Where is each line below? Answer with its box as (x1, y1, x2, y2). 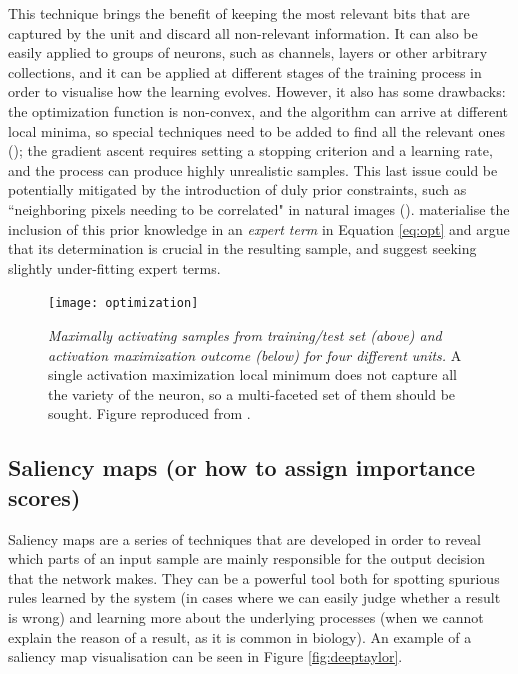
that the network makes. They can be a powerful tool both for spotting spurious (8, 567, 500, 588)
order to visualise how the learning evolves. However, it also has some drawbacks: (8, 81, 506, 102)
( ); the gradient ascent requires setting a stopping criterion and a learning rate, (8, 140, 493, 161)
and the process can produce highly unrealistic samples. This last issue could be (8, 159, 498, 180)
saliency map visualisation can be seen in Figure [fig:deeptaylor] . (8, 646, 403, 667)
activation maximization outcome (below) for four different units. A (48, 344, 462, 365)
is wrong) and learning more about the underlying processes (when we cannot (8, 606, 484, 627)
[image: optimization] (48, 296, 199, 311)
